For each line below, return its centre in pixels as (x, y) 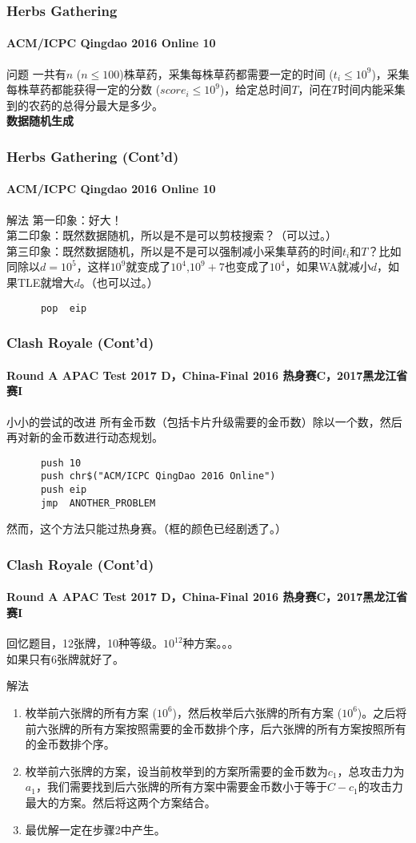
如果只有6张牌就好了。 (65, 658)
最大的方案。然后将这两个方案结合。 (120, 802)
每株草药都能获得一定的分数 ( (84, 89)
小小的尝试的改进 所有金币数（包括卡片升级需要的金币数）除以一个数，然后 (204, 421)
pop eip (64, 308)
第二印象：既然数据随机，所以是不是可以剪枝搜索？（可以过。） (172, 235)
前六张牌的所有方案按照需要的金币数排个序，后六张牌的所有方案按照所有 (216, 728)
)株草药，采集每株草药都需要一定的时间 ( (226, 73)
